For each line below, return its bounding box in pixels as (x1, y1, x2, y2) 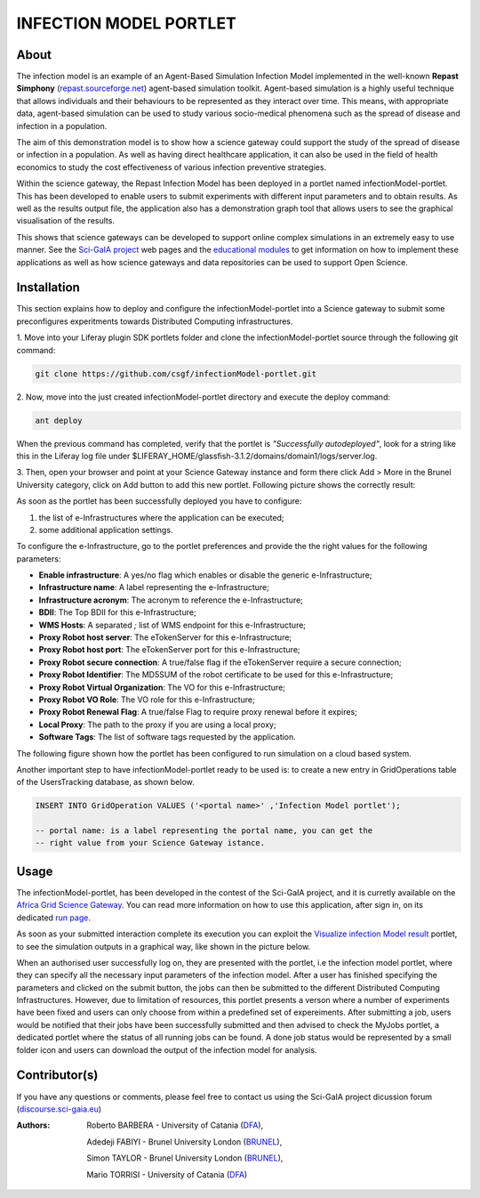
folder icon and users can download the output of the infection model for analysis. (16, 1044, 317, 1055)
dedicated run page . (16, 912, 91, 923)
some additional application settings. (38, 524, 173, 535)
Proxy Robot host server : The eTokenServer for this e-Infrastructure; (38, 632, 292, 643)
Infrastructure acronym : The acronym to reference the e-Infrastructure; (38, 595, 304, 605)
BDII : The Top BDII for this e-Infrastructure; (38, 607, 196, 618)
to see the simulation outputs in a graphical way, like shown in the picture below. (16, 941, 311, 951)
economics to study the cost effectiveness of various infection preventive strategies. (16, 161, 327, 173)
